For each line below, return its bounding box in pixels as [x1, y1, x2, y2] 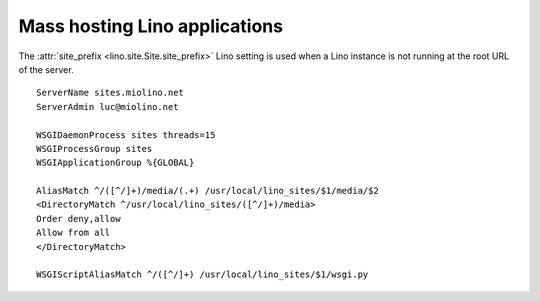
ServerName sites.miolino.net [36, 87, 185, 99]
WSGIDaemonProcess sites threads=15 [36, 129, 216, 140]
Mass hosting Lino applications [18, 15, 284, 37]
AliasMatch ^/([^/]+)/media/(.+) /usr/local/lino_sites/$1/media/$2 [36, 185, 379, 197]
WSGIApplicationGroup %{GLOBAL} [36, 157, 195, 169]
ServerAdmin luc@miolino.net [36, 101, 179, 112]
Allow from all [36, 227, 111, 239]
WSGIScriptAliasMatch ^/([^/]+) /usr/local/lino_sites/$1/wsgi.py [36, 269, 369, 280]
